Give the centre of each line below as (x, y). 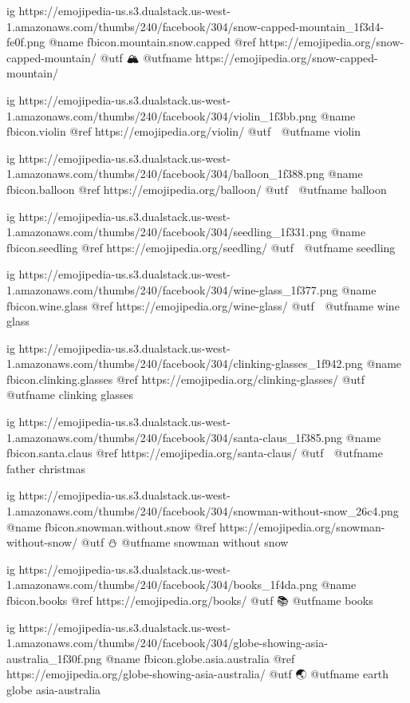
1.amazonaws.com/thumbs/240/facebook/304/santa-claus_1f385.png (175, 437)
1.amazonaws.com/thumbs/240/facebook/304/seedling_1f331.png (167, 232)
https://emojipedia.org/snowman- (302, 526)
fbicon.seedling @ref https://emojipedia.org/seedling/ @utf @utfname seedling (201, 247)
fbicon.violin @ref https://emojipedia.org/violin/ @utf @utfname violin (184, 131)
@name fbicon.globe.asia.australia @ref (200, 658)
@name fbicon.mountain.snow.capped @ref (152, 42)
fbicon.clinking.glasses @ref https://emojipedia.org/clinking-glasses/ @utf (186, 379)
